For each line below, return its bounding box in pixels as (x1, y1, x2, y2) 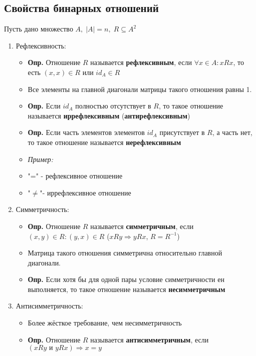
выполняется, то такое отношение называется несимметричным (28, 283, 225, 294)
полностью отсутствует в (75, 100, 151, 111)
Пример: (28, 153, 54, 164)
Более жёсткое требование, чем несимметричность (28, 317, 182, 328)
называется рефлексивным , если (90, 57, 192, 67)
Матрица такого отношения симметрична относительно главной (28, 247, 222, 258)
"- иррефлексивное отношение (40, 187, 131, 197)
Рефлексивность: (16, 40, 66, 50)
